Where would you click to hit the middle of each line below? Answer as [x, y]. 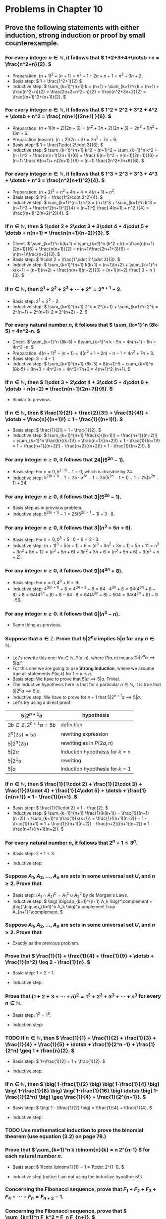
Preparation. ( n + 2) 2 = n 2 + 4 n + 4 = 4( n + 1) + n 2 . [64, 191]
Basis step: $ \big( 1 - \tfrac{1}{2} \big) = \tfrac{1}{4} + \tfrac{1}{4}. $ [82, 1108]
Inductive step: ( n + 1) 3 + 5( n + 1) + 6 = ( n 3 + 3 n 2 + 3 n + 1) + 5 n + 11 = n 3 [86, 545]
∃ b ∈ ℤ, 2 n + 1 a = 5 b [32, 725]
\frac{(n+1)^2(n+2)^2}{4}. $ [40, 213]
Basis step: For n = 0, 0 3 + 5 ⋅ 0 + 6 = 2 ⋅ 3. [56, 539]
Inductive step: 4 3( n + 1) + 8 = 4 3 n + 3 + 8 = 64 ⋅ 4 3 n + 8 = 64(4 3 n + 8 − [84, 588]
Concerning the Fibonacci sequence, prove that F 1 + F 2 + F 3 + [81, 1190]
